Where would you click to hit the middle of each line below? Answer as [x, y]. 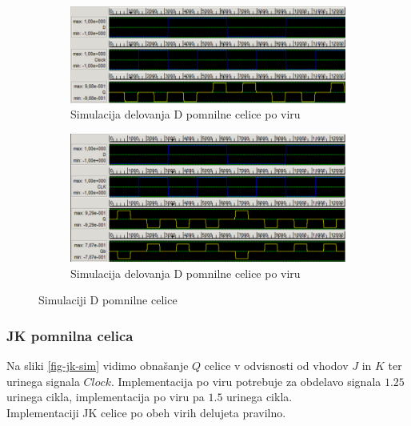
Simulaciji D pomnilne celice [108, 300]
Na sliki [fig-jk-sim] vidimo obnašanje [98, 365]
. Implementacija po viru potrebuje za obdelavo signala [246, 381]
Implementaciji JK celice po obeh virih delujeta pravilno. [146, 412]
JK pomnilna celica [70, 335]
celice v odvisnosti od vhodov [276, 365]
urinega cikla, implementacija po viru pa [106, 397]
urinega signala [43, 381]
